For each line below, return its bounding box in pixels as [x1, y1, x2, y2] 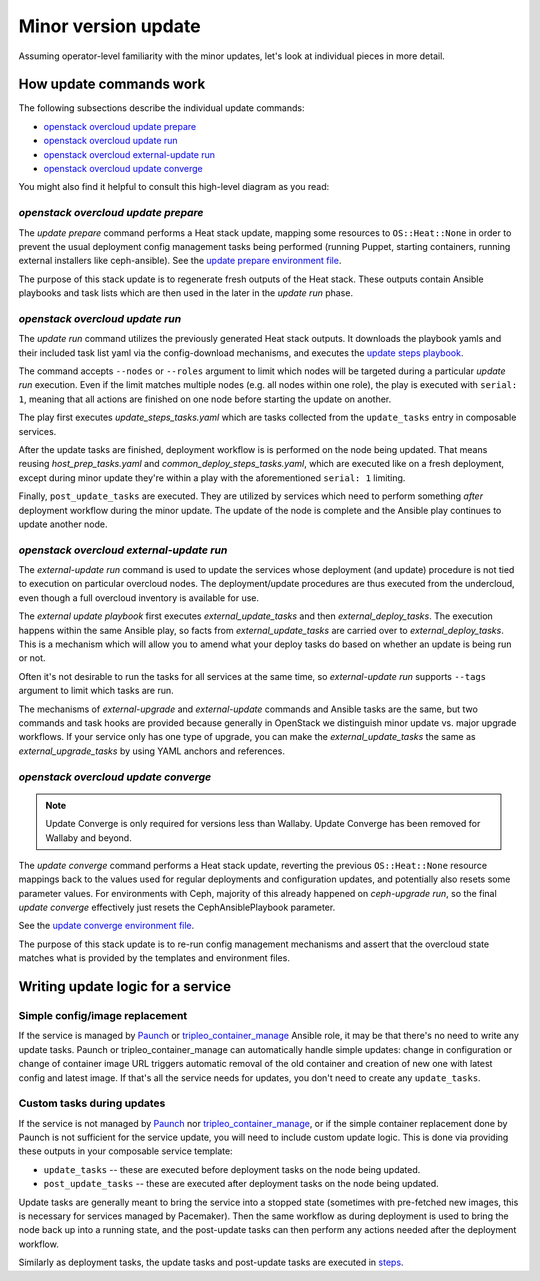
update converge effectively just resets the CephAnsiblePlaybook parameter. [18, 901, 336, 914]
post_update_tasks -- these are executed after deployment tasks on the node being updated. [43, 1178, 439, 1190]
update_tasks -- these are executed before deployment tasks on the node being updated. [43, 1163, 421, 1175]
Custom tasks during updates [18, 1096, 166, 1110]
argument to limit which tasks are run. [18, 685, 174, 697]
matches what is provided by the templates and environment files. [18, 952, 290, 964]
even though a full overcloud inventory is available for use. [18, 591, 260, 604]
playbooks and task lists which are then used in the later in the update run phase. [18, 287, 354, 299]
